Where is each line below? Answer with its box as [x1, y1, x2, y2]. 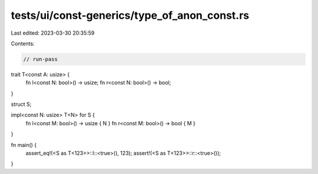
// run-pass [23, 56, 58, 62]
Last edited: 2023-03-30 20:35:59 [11, 29, 95, 36]
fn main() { [11, 141, 37, 148]
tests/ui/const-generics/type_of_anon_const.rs [11, 9, 250, 22]
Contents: [11, 40, 35, 47]
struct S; [11, 101, 32, 108]
